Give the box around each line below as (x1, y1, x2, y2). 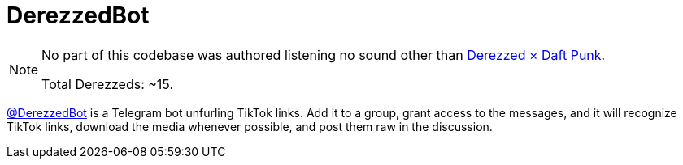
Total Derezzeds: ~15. (41, 75, 174, 92)
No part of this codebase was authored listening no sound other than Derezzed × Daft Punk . (41, 46, 606, 63)
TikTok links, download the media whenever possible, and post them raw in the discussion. (7, 119, 493, 133)
